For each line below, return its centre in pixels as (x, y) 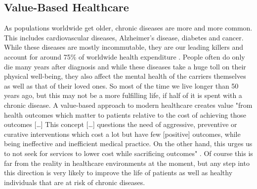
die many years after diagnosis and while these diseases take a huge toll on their (125, 66)
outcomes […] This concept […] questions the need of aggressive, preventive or (121, 124)
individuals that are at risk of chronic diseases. (75, 182)
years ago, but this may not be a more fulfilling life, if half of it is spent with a (123, 95)
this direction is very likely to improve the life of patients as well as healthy (118, 173)
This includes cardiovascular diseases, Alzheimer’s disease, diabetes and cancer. (124, 37)
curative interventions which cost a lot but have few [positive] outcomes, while (122, 134)
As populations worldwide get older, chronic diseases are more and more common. (128, 28)
